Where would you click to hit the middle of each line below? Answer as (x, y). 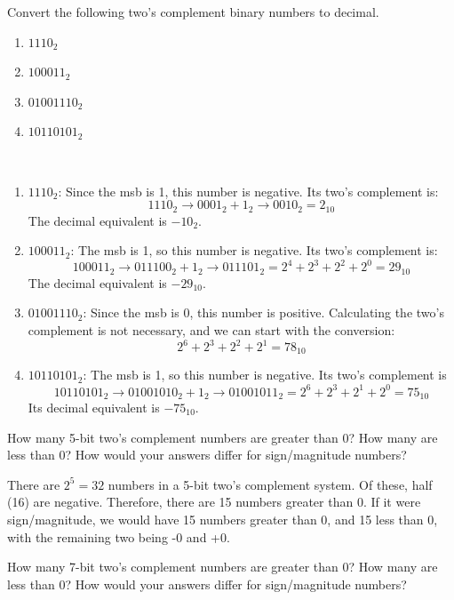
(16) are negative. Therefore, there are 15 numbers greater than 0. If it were (214, 502)
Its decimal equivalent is (94, 408)
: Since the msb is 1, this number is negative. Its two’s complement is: (248, 191)
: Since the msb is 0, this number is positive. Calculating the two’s (263, 312)
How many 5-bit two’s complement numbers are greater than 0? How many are (223, 437)
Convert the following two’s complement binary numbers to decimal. (193, 12)
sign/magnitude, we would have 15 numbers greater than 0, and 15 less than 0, (223, 519)
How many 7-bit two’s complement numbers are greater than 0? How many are (223, 567)
